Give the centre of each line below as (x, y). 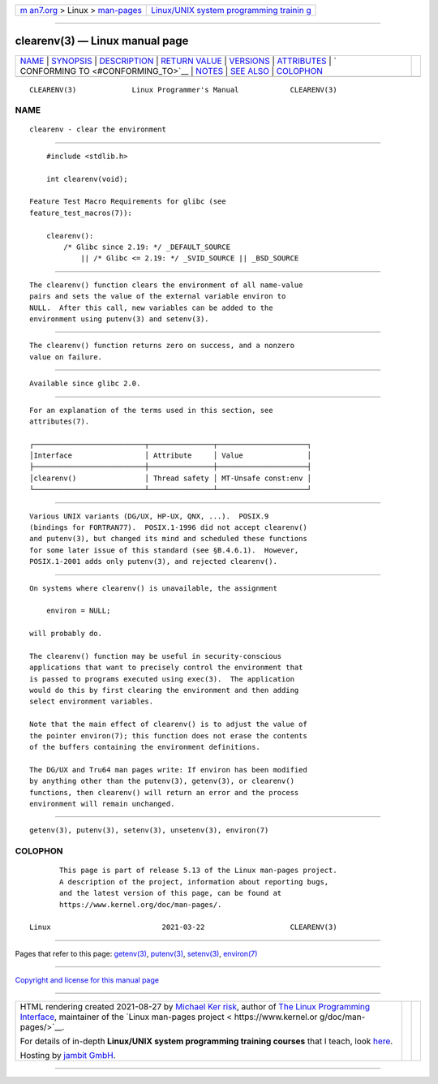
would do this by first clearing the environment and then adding (164, 690)
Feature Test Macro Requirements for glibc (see (128, 202)
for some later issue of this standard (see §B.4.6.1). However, (164, 550)
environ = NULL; (78, 611)
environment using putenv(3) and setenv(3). (120, 319)
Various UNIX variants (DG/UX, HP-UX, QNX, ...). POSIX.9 (149, 516)
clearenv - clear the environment (98, 129)
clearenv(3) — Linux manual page (102, 41)
